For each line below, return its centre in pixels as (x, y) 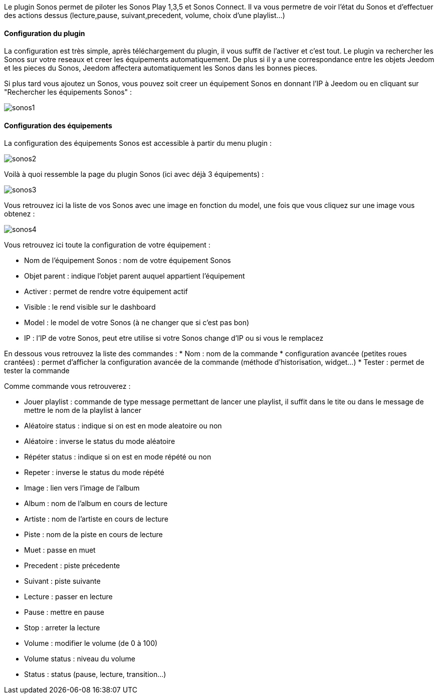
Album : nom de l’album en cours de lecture (96, 504)
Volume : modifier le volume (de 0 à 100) (91, 643)
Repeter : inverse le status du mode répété (94, 473)
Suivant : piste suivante (62, 581)
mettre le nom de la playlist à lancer (83, 410)
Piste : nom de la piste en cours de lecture (93, 535)
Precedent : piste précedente (72, 566)
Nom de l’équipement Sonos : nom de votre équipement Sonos (128, 261)
